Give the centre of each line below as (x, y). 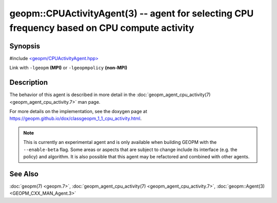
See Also (24, 174)
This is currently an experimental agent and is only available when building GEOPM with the (120, 142)
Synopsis (25, 46)
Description (29, 82)
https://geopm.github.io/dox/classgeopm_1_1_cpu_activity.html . (76, 119)
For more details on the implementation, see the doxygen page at (78, 111)
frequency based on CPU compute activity (102, 28)
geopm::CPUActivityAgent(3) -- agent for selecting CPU (132, 13)
